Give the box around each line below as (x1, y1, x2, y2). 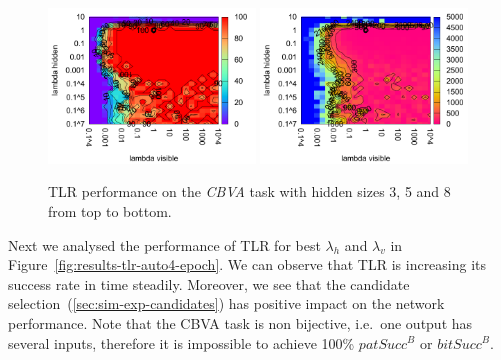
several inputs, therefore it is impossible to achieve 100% (8, 332, 355, 353)
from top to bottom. (48, 201, 172, 221)
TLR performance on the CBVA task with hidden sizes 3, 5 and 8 (48, 181, 451, 202)
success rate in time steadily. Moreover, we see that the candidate (8, 273, 410, 294)
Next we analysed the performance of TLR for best (8, 234, 321, 255)
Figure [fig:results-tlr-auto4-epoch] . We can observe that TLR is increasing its (8, 254, 487, 275)
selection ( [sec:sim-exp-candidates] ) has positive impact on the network (8, 293, 445, 314)
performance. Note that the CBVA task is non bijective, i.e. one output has (8, 312, 473, 333)
